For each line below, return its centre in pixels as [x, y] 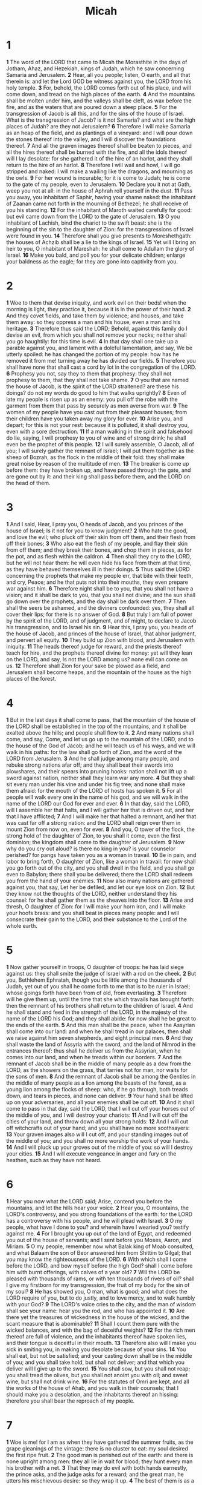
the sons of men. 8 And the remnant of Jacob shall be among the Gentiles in [101, 1076]
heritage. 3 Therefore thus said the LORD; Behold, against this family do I [97, 328]
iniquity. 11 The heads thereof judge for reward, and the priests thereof [94, 646]
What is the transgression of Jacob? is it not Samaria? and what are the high [101, 120]
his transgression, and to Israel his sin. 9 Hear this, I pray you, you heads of [100, 627]
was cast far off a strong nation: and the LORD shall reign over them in [93, 822]
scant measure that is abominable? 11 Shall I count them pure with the [93, 1323]
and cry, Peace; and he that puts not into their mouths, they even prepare [97, 582]
